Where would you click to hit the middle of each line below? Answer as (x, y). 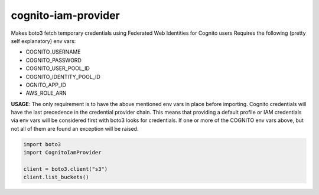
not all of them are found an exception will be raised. (75, 128)
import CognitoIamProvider (62, 153)
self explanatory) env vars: (43, 41)
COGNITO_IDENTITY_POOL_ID (63, 77)
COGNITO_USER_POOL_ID (58, 68)
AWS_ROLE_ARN (46, 93)
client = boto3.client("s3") (66, 169)
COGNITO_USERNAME (53, 52)
